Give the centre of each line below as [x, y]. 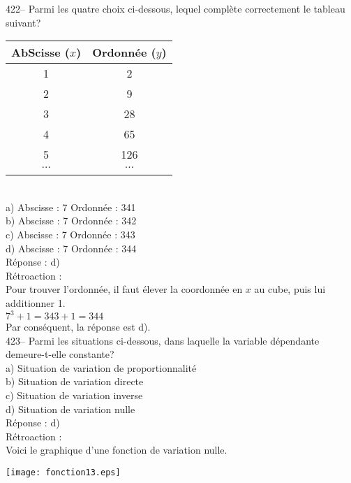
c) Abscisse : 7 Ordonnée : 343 [70, 234]
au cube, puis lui [290, 289]
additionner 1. [36, 302]
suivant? [23, 22]
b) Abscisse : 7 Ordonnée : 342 [71, 221]
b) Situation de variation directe [75, 381]
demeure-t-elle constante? [60, 354]
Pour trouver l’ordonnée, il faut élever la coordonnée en [124, 289]
